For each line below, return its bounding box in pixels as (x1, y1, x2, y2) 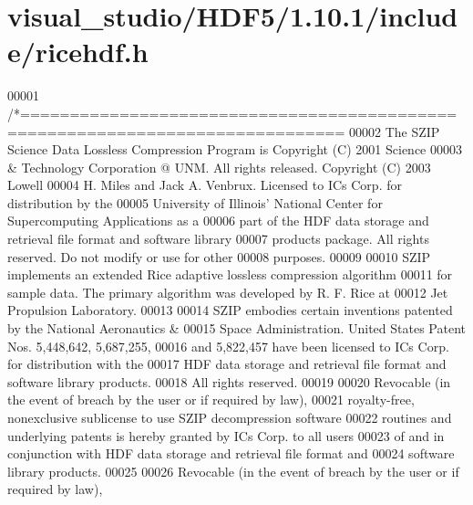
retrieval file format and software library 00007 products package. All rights (7, 229, 429, 248)
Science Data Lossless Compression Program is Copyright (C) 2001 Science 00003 (7, 140, 462, 159)
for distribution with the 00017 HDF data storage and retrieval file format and (7, 354, 447, 373)
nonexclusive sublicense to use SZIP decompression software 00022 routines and (7, 408, 452, 426)
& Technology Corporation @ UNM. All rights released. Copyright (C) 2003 (7, 157, 431, 176)
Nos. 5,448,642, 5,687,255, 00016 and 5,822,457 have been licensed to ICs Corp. (7, 336, 449, 355)
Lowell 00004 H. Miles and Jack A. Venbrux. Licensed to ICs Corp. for (7, 175, 402, 195)
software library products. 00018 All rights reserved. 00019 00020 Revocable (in (7, 372, 451, 391)
